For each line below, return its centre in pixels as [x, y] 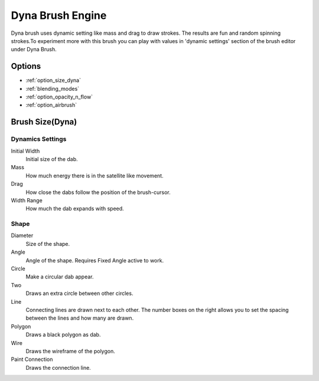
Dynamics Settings [39, 139]
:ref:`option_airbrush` [51, 105]
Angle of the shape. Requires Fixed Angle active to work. [95, 260]
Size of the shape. [48, 244]
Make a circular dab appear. [60, 277]
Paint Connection [32, 359]
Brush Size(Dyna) [44, 122]
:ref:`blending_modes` [53, 88]
